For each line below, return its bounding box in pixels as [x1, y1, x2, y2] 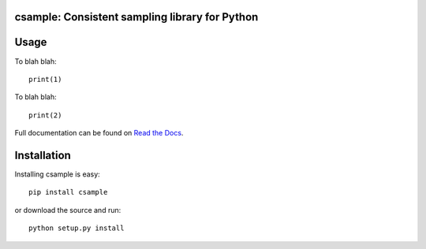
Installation [14, 148, 71, 162]
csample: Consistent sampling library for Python [14, 10, 259, 24]
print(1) [28, 75, 62, 84]
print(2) [28, 110, 62, 120]
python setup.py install [28, 224, 125, 232]
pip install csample [28, 188, 108, 197]
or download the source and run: [14, 205, 121, 214]
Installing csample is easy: [14, 169, 100, 179]
